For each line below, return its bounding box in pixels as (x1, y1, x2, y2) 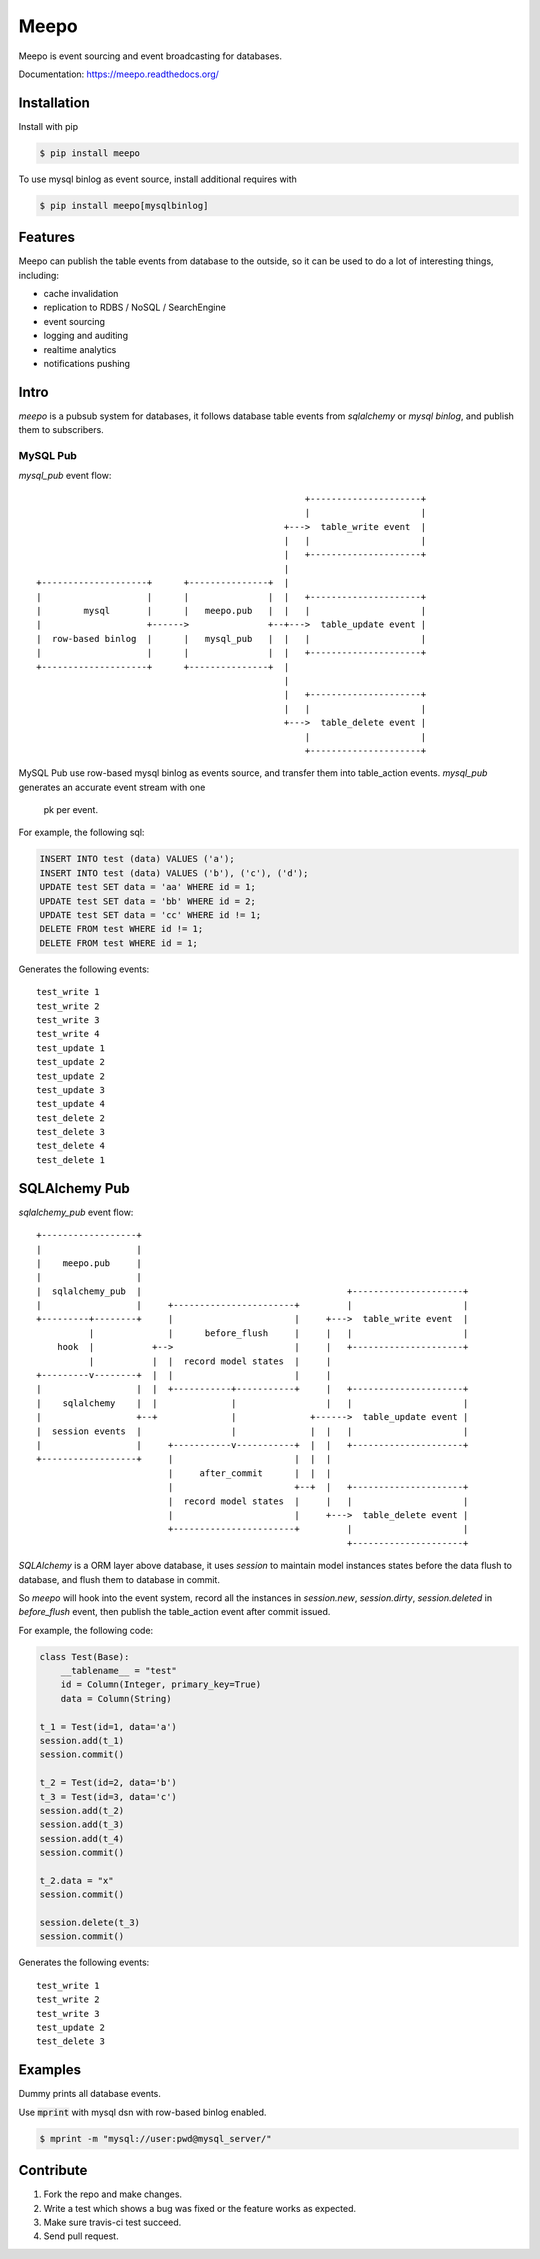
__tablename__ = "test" (60, 1665, 177, 1677)
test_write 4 (36, 1028, 100, 1040)
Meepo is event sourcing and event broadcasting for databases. (18, 50, 282, 62)
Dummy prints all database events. (18, 2088, 162, 2100)
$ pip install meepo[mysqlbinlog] (39, 200, 209, 211)
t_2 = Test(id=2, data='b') (39, 1777, 177, 1789)
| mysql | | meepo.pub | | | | (36, 605, 427, 616)
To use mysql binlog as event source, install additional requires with (18, 173, 297, 185)
